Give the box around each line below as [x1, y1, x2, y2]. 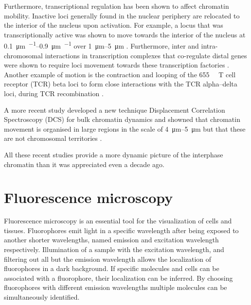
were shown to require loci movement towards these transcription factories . [4, 60, 230, 70]
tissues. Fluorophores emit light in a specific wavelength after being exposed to [4, 225, 239, 235]
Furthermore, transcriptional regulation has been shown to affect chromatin [4, 1, 229, 11]
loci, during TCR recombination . [4, 88, 104, 98]
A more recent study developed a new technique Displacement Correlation [4, 104, 225, 115]
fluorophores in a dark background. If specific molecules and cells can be [4, 263, 219, 273]
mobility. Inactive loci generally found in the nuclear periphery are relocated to [4, 10, 240, 20]
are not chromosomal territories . [4, 133, 102, 143]
